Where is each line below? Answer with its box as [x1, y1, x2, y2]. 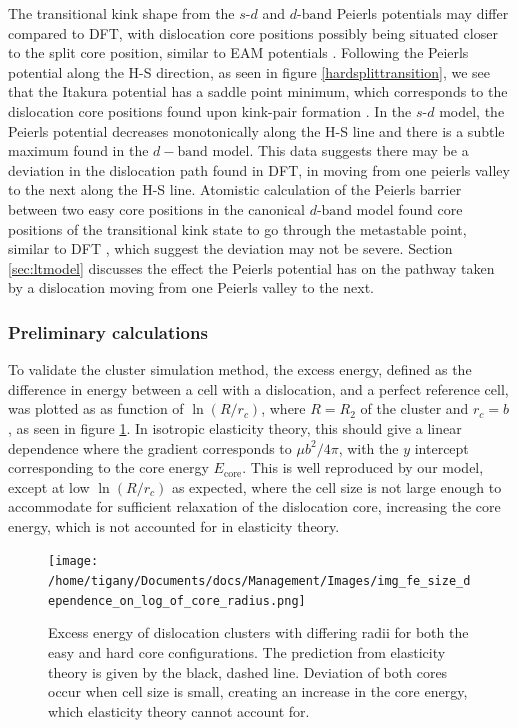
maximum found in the [8, 140, 149, 161]
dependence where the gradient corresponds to [8, 437, 292, 458]
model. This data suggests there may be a [212, 140, 469, 161]
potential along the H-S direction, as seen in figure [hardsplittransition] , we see [8, 61, 491, 82]
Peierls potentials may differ [336, 3, 509, 23]
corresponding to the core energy [8, 457, 209, 478]
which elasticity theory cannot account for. [48, 700, 310, 721]
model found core [356, 198, 463, 219]
